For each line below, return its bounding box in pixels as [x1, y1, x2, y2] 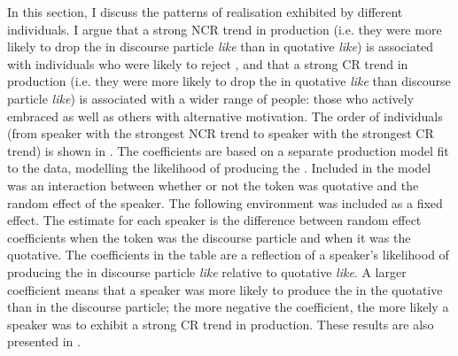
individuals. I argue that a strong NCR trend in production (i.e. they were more [7, 19, 442, 38]
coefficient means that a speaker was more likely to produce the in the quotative [7, 280, 443, 298]
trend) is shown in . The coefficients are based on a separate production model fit [7, 141, 449, 159]
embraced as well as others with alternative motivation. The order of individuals [7, 106, 443, 125]
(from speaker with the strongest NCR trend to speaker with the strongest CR [7, 124, 434, 143]
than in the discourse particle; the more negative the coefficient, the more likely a [7, 298, 449, 316]
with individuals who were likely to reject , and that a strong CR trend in [7, 54, 408, 73]
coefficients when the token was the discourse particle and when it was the [7, 228, 411, 246]
